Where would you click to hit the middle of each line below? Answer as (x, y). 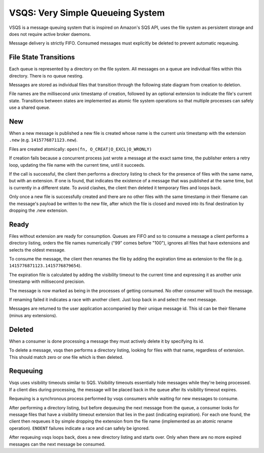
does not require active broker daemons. (50, 34)
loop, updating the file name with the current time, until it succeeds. (77, 165)
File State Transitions (42, 57)
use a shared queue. (30, 107)
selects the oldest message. (37, 250)
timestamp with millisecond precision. (47, 281)
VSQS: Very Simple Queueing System (87, 13)
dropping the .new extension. (39, 210)
